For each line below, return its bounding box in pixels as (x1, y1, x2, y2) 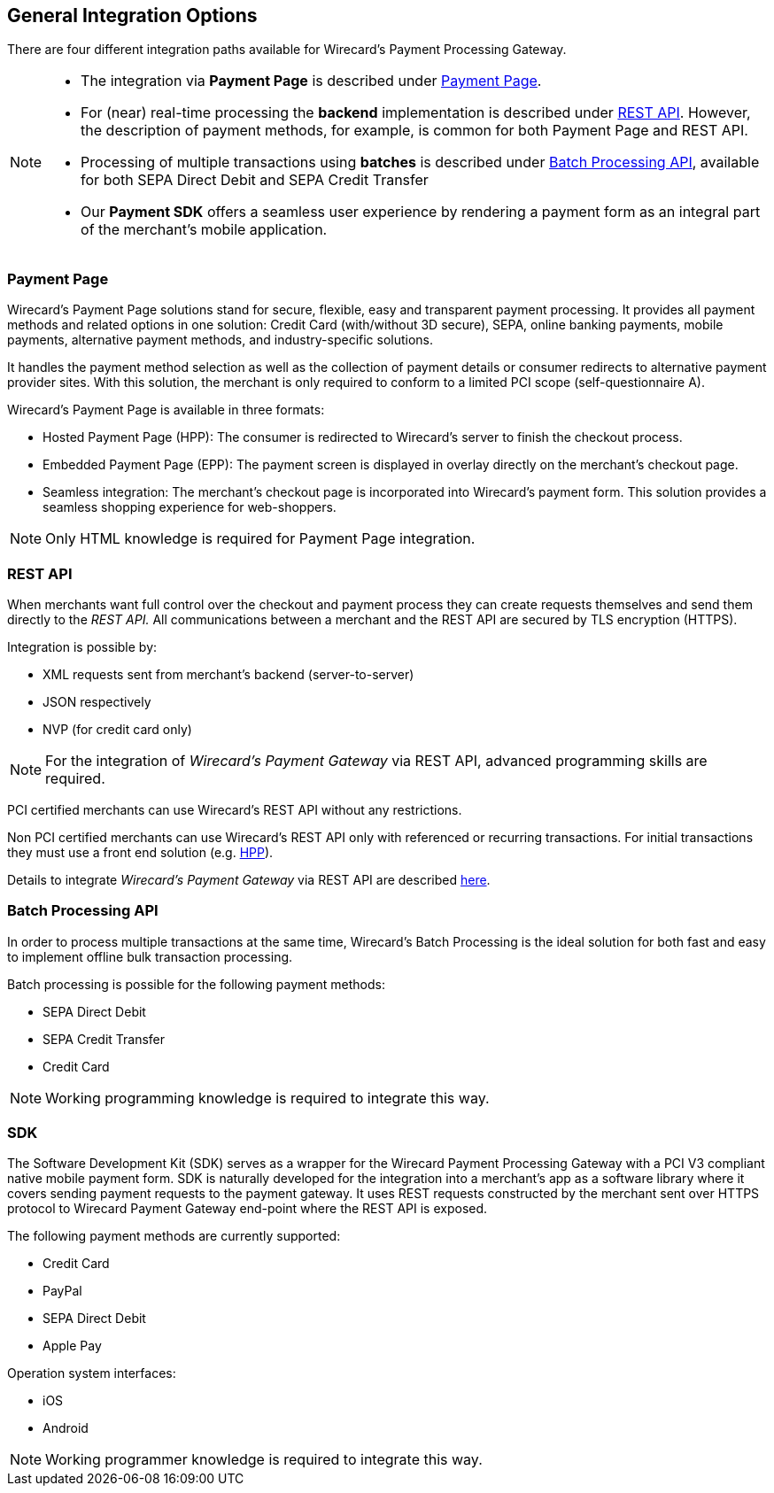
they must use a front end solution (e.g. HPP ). (7, 844, 274, 860)
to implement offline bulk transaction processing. (7, 948, 293, 964)
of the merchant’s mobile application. (81, 220, 328, 239)
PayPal (43, 1283, 82, 1299)
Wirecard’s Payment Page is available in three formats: (7, 402, 325, 418)
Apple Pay (43, 1338, 102, 1354)
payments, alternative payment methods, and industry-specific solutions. (7, 332, 434, 348)
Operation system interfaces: (7, 1365, 176, 1381)
